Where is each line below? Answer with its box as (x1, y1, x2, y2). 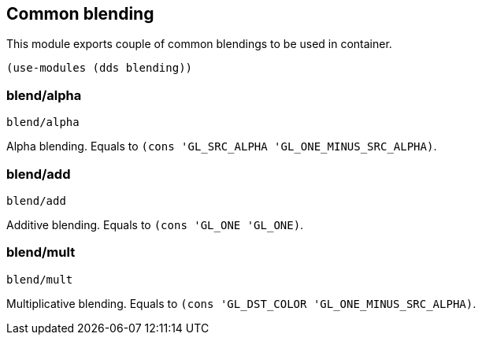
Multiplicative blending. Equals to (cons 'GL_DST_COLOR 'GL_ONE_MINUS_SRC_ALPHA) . (6, 296, 476, 310)
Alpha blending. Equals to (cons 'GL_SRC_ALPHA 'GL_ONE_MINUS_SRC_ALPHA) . (6, 139, 437, 154)
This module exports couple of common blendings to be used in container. (6, 37, 392, 51)
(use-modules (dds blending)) (6, 61, 193, 75)
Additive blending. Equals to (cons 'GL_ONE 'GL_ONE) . (6, 217, 304, 232)
